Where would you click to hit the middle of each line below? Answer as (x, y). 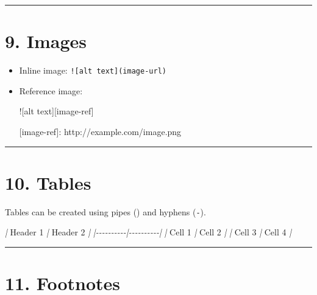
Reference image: (51, 90)
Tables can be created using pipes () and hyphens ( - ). (105, 211)
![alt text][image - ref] (56, 111)
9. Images (46, 41)
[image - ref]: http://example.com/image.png (100, 131)
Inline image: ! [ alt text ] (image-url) (93, 70)
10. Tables (48, 182)
